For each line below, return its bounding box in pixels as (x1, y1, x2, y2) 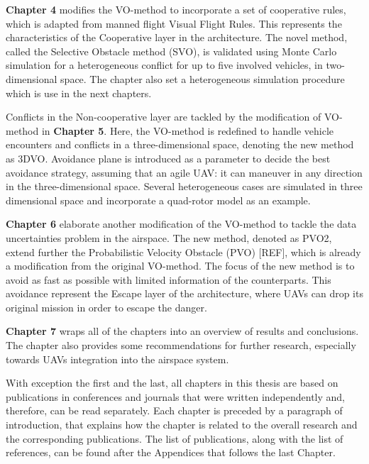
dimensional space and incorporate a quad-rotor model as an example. (6, 192, 311, 207)
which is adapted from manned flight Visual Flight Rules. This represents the (6, 16, 342, 31)
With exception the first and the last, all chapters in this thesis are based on (6, 375, 338, 390)
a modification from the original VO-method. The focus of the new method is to (6, 258, 355, 273)
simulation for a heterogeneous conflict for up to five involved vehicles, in (6, 57, 323, 72)
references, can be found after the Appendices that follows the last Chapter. (6, 445, 336, 460)
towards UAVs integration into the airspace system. (6, 351, 229, 366)
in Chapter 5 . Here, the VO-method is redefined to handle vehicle (41, 123, 334, 138)
